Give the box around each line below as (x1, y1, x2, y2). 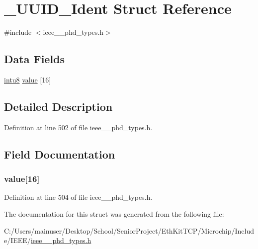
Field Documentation (4, 146, 115, 162)
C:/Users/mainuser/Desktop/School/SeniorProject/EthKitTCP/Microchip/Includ (4, 225, 255, 236)
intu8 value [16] (4, 74, 51, 84)
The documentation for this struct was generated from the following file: (4, 208, 224, 219)
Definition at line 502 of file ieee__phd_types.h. (4, 122, 153, 132)
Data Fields (4, 51, 65, 67)
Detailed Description (4, 98, 113, 114)
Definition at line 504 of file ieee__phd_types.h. (4, 192, 153, 202)
